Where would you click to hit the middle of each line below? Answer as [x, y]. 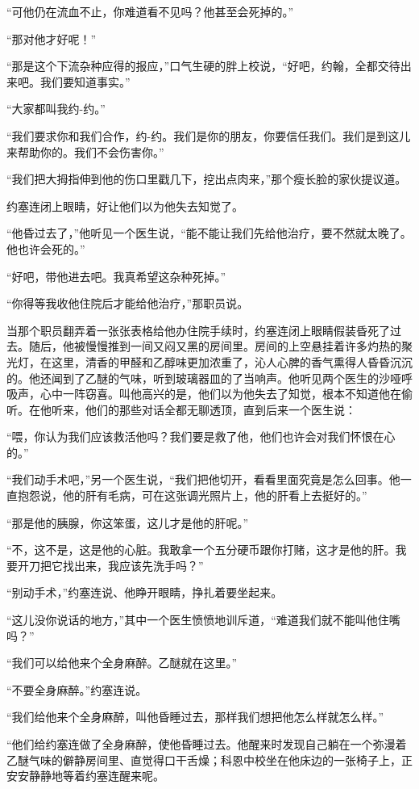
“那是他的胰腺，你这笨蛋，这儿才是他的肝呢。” [128, 522]
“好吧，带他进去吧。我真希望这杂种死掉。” [116, 276]
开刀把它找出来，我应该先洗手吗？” [110, 565]
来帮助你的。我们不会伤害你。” [85, 151]
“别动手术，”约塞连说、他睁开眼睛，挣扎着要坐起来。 [145, 592]
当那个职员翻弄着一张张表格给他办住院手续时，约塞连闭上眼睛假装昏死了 [198, 330]
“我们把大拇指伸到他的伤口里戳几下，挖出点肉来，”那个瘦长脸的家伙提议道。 [207, 179]
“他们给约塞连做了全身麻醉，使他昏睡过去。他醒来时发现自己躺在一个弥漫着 [207, 744]
